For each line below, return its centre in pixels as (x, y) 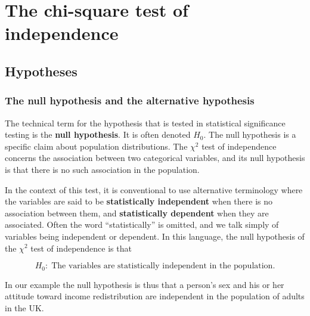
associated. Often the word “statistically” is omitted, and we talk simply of (142, 224)
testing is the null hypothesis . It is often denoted (98, 134)
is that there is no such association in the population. (102, 169)
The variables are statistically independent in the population (162, 266)
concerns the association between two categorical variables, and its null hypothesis (155, 158)
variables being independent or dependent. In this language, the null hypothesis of (155, 236)
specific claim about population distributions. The (96, 146)
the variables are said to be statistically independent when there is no (139, 201)
